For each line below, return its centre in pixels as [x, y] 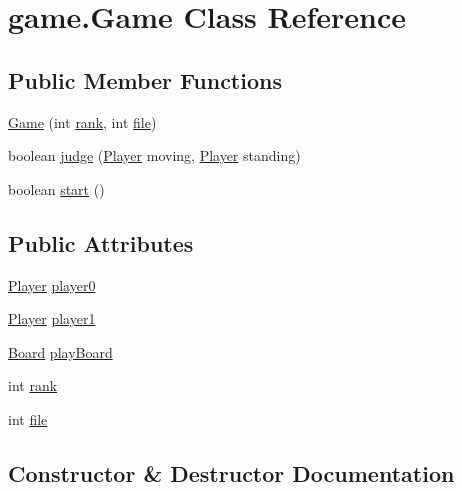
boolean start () [56, 188]
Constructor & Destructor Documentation [231, 472]
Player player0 [52, 284]
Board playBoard [60, 351]
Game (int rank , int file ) [82, 121]
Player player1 [52, 318]
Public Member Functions [145, 79]
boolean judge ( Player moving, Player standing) [154, 155]
